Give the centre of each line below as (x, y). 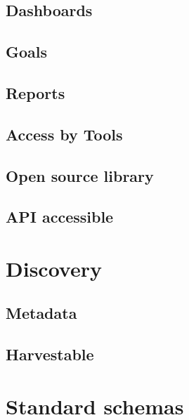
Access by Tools (64, 134)
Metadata (41, 313)
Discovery (54, 268)
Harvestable (50, 354)
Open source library (80, 175)
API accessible (60, 217)
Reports (35, 92)
